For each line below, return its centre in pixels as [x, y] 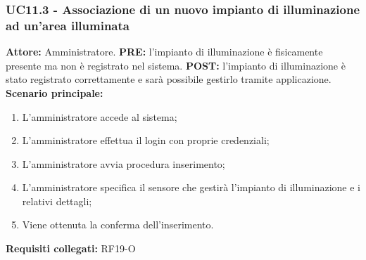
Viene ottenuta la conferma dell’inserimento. [118, 225]
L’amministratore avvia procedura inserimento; [124, 163]
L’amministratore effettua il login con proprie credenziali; [146, 140]
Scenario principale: [55, 92]
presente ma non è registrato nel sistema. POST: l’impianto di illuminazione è [176, 65]
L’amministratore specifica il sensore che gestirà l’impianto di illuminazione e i [191, 187]
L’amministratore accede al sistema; [100, 116]
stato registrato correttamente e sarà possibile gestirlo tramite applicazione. [169, 79]
